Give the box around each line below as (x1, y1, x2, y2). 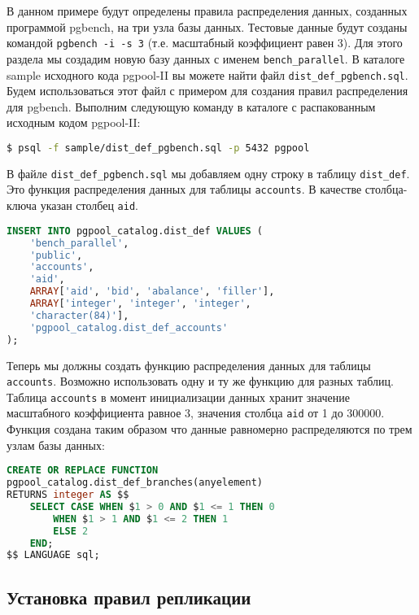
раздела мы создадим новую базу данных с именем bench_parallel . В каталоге (7, 50, 405, 67)
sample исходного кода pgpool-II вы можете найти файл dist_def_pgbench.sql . (7, 66, 408, 83)
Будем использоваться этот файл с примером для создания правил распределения (7, 82, 408, 99)
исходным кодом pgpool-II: (7, 114, 141, 131)
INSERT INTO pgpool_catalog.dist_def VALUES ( (7, 225, 264, 237)
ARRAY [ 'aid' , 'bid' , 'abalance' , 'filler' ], (29, 286, 275, 298)
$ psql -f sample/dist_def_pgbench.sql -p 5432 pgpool (7, 142, 310, 154)
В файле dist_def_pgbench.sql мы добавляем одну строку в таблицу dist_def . (7, 164, 410, 181)
